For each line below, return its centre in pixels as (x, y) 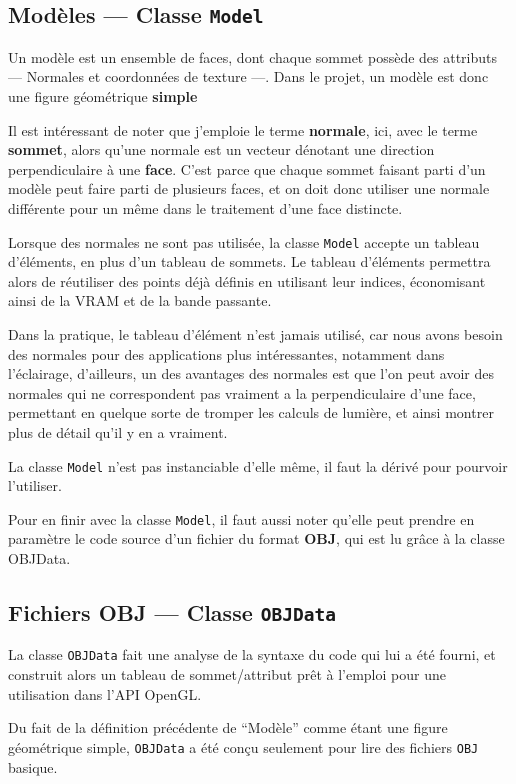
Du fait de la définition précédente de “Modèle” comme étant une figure (228, 727)
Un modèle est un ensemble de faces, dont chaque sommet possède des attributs (253, 56)
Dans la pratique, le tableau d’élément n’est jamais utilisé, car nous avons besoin (255, 333)
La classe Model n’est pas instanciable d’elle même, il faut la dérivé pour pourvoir (258, 465)
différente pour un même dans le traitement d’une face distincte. (205, 207)
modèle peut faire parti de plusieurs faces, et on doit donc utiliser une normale (249, 188)
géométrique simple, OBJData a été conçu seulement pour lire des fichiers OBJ (243, 746)
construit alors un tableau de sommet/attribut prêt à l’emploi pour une (227, 674)
